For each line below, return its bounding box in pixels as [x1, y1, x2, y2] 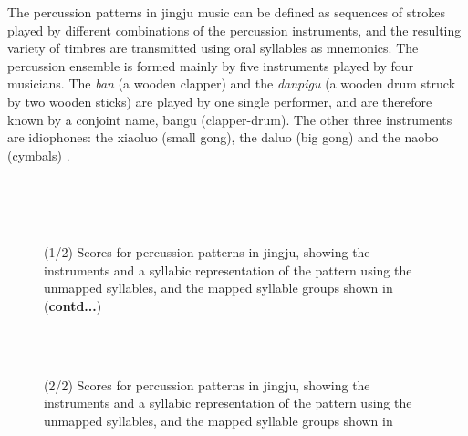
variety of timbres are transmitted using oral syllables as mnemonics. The [7, 38, 419, 57]
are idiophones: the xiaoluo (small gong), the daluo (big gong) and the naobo [7, 128, 439, 147]
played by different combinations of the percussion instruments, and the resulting [7, 20, 462, 39]
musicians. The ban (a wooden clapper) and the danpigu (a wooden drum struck [7, 74, 456, 93]
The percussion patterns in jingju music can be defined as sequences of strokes [7, 3, 445, 21]
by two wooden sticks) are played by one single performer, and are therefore [7, 91, 432, 110]
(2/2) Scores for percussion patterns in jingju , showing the [44, 375, 370, 394]
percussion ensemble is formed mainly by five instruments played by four [7, 56, 414, 75]
